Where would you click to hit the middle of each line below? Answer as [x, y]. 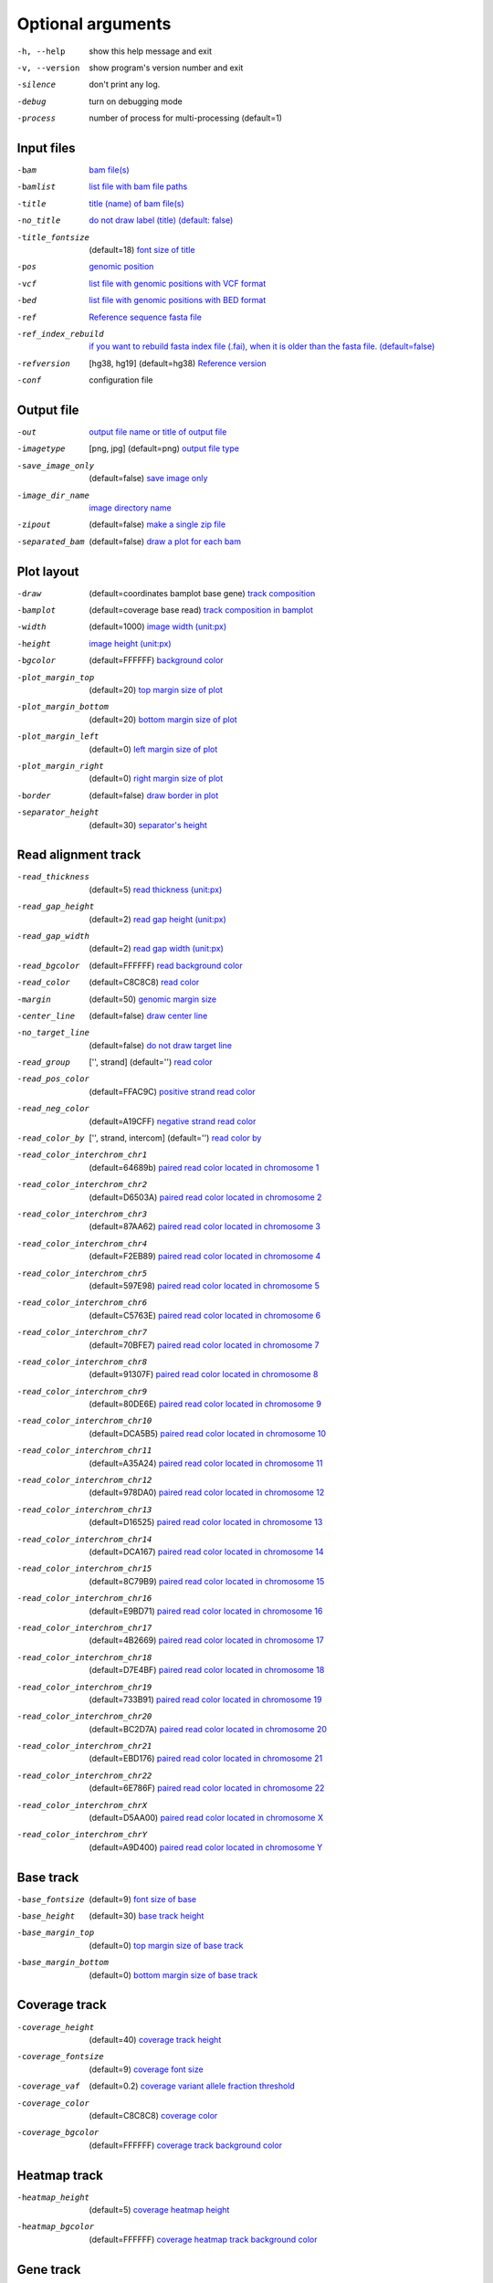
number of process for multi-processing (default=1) [186, 118]
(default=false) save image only [148, 479]
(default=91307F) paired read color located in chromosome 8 [204, 1374]
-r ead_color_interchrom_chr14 [84, 1539]
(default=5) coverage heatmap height [159, 2209]
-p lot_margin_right [60, 766]
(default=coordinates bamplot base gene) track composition [202, 593]
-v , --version [48, 68]
